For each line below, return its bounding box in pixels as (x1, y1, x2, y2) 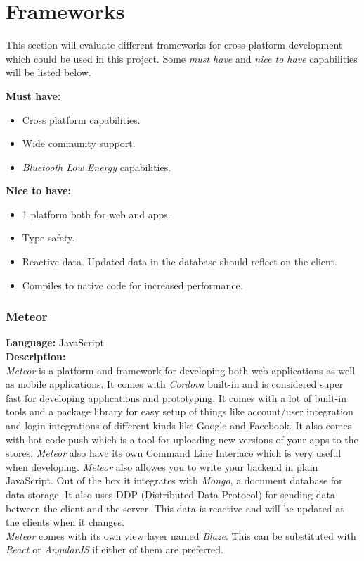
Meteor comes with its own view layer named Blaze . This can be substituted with (6, 528, 356, 543)
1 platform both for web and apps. (22, 206, 171, 221)
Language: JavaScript (6, 335, 104, 350)
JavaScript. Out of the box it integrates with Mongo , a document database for (6, 473, 343, 488)
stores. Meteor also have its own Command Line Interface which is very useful (6, 446, 342, 460)
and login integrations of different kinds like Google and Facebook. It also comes (6, 418, 352, 433)
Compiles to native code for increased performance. (22, 277, 243, 292)
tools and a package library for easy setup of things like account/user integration (6, 404, 353, 419)
